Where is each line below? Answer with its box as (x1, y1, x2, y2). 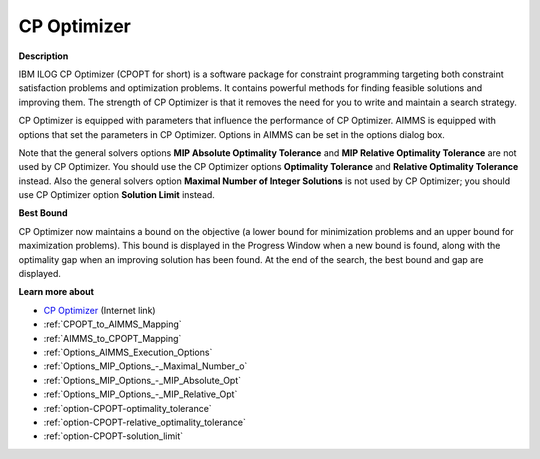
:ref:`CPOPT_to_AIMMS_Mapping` (43, 318, 182, 330)
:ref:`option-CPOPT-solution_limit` (43, 430, 184, 442)
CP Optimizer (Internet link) (43, 304, 156, 316)
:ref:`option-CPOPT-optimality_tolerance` (43, 402, 212, 414)
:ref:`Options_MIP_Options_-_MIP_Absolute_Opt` (43, 374, 242, 386)
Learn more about (18, 286, 95, 298)
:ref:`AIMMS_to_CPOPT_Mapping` (43, 332, 182, 344)
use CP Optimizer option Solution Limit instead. (18, 189, 215, 201)
